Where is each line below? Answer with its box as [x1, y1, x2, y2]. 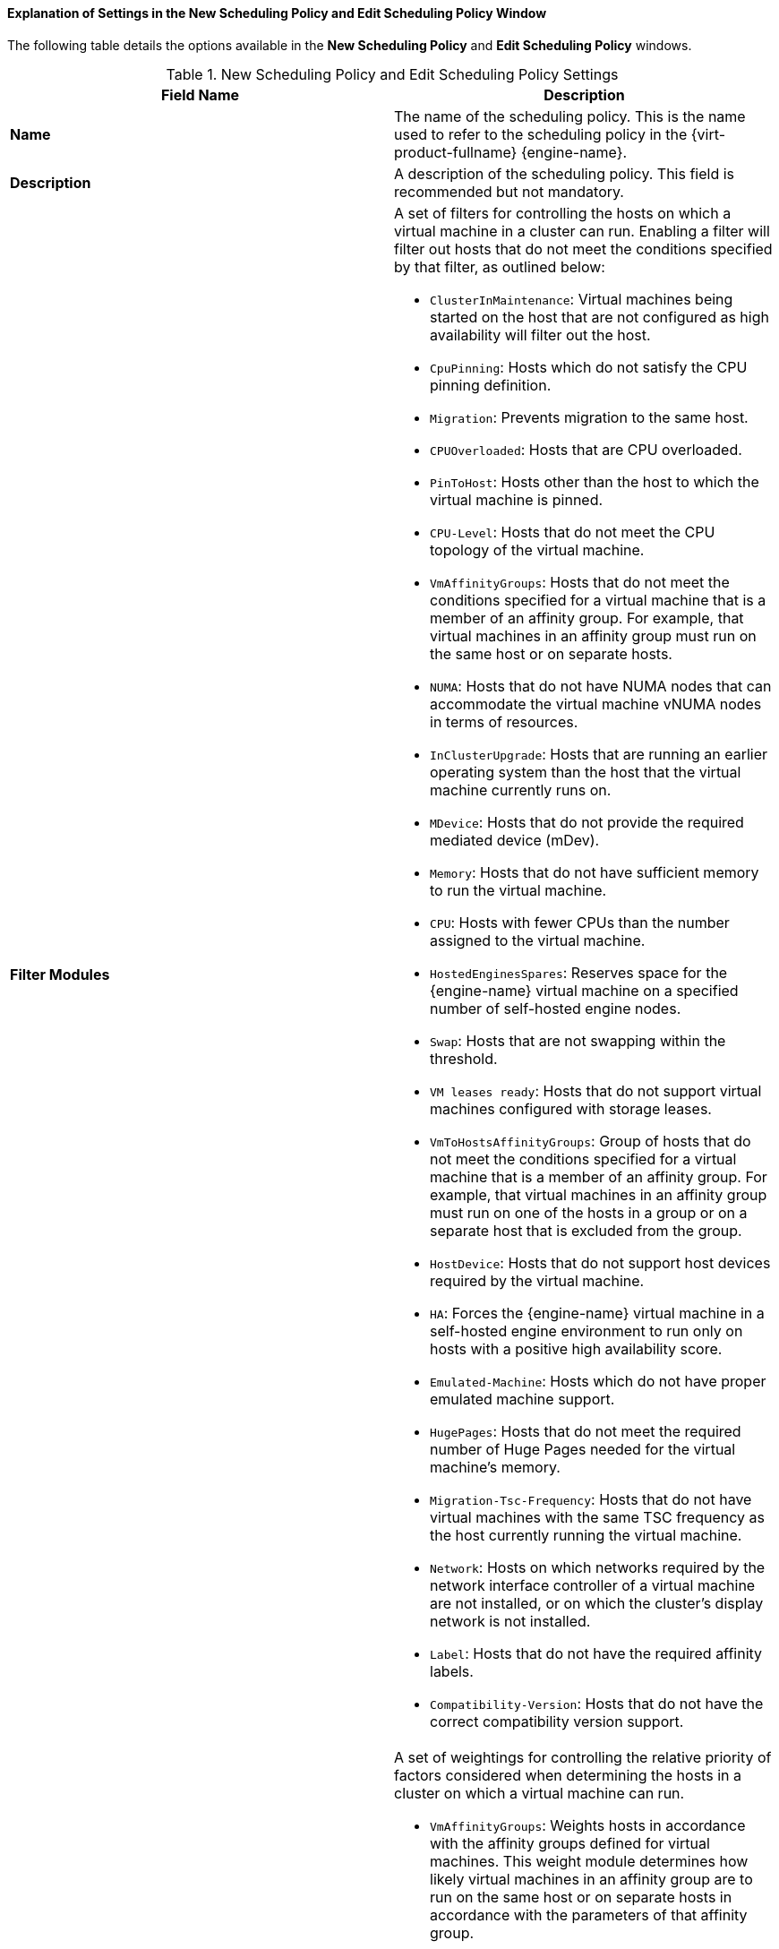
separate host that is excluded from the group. [430, 1221, 742, 1240]
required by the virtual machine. [430, 1271, 645, 1290]
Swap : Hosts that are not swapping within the [430, 1031, 726, 1050]
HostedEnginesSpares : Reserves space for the [430, 963, 728, 982]
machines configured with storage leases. [430, 1099, 712, 1118]
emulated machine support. [430, 1389, 615, 1408]
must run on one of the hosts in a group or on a [430, 1203, 748, 1222]
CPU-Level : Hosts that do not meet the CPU [430, 522, 715, 541]
